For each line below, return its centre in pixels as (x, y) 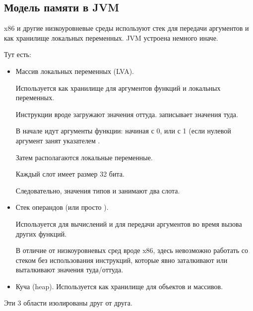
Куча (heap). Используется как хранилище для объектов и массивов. (119, 286)
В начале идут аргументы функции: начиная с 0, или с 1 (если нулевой (123, 131)
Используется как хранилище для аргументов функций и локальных (118, 88)
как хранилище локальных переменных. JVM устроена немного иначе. (111, 37)
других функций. (41, 233)
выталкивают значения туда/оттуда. (69, 270)
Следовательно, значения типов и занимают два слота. (98, 190)
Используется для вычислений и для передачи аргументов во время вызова (129, 223)
